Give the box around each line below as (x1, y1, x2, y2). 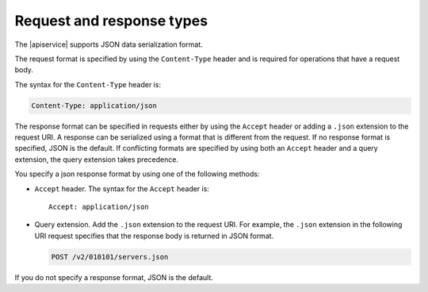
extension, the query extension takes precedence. (14, 155, 178, 164)
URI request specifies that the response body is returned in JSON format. (34, 231, 274, 240)
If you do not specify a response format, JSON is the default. (14, 272, 214, 282)
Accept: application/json (48, 202, 150, 212)
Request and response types (14, 12, 208, 29)
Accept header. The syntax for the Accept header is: (34, 183, 210, 194)
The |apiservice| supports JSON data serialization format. (14, 40, 204, 49)
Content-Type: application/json (31, 101, 158, 110)
